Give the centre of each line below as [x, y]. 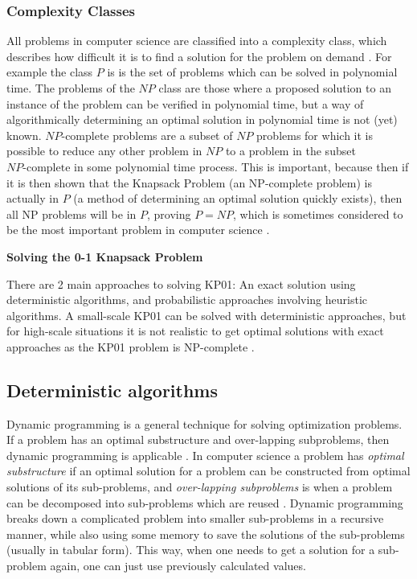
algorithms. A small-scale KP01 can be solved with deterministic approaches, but [206, 315]
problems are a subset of [173, 135]
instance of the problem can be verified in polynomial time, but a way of [185, 103]
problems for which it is [315, 135]
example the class [50, 72]
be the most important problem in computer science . [138, 230]
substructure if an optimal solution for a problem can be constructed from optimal [208, 471]
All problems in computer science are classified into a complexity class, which [197, 41]
